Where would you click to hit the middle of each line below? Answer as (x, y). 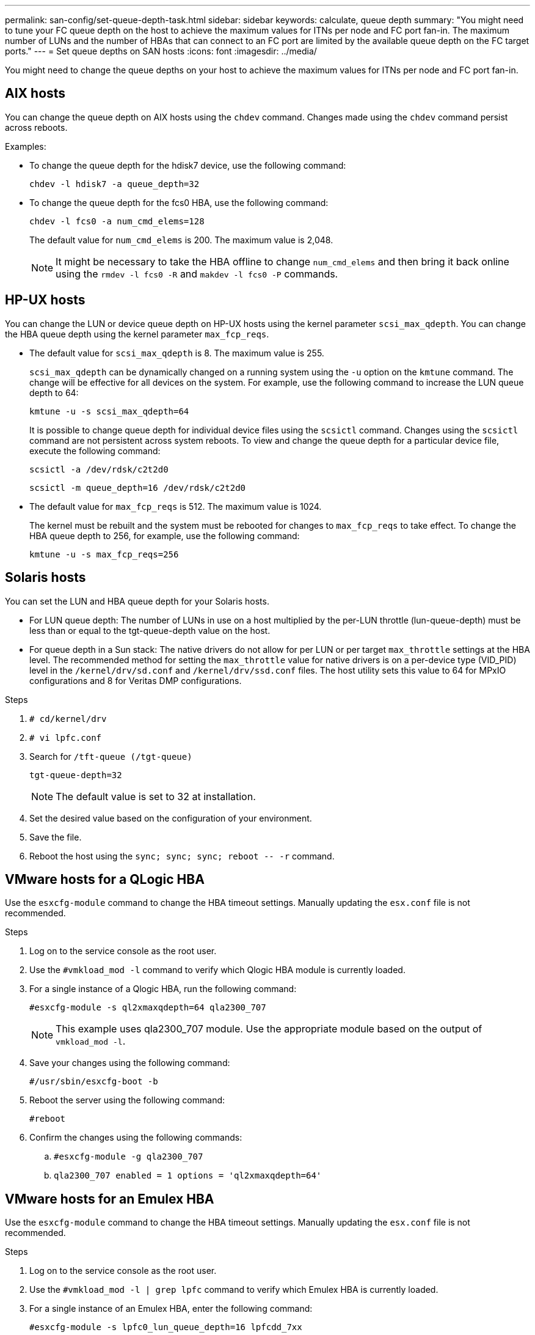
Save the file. (56, 837)
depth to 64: (54, 392)
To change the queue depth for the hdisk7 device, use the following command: (188, 165)
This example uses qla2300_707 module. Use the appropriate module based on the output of (269, 1029)
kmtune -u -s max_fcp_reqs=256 (104, 554)
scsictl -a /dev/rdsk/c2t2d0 (99, 469)
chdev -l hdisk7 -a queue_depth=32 (115, 184)
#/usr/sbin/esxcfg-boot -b (94, 1082)
